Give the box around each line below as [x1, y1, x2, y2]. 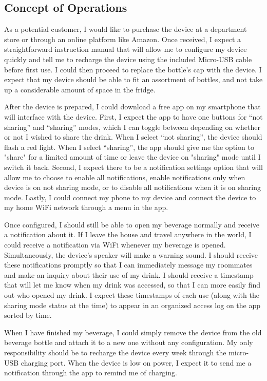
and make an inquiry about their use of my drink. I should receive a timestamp [4, 269, 254, 280]
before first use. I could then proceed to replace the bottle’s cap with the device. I [4, 64, 262, 74]
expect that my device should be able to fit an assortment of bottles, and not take [4, 74, 263, 85]
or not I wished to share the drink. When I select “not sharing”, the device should [4, 131, 262, 142]
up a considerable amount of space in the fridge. [4, 84, 156, 94]
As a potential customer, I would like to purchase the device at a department [4, 24, 247, 34]
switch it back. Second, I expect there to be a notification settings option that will [4, 161, 263, 172]
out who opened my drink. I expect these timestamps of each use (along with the [4, 290, 259, 300]
